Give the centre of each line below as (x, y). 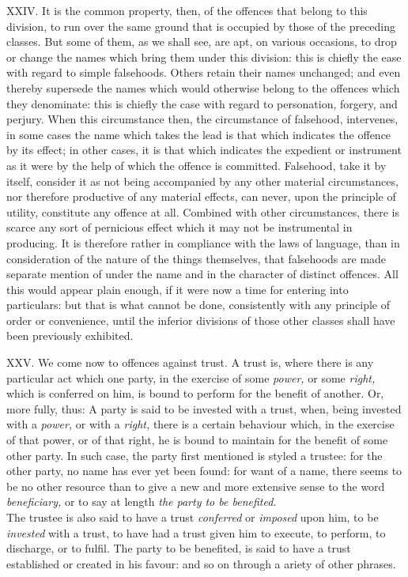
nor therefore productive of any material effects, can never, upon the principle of (201, 196)
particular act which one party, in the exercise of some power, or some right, (191, 377)
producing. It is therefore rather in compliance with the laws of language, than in (203, 242)
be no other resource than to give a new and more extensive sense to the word (196, 486)
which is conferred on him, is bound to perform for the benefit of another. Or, (195, 393)
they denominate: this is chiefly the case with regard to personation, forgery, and (202, 103)
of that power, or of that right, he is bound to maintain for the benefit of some (197, 440)
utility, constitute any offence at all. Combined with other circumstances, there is (203, 211)
